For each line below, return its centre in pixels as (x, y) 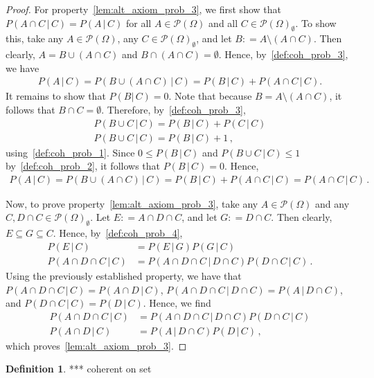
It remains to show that (56, 96)
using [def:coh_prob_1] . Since (70, 152)
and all (223, 22)
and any (332, 203)
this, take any (35, 38)
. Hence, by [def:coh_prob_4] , (118, 233)
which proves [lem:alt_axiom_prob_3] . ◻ (96, 345)
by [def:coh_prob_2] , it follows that (83, 166)
